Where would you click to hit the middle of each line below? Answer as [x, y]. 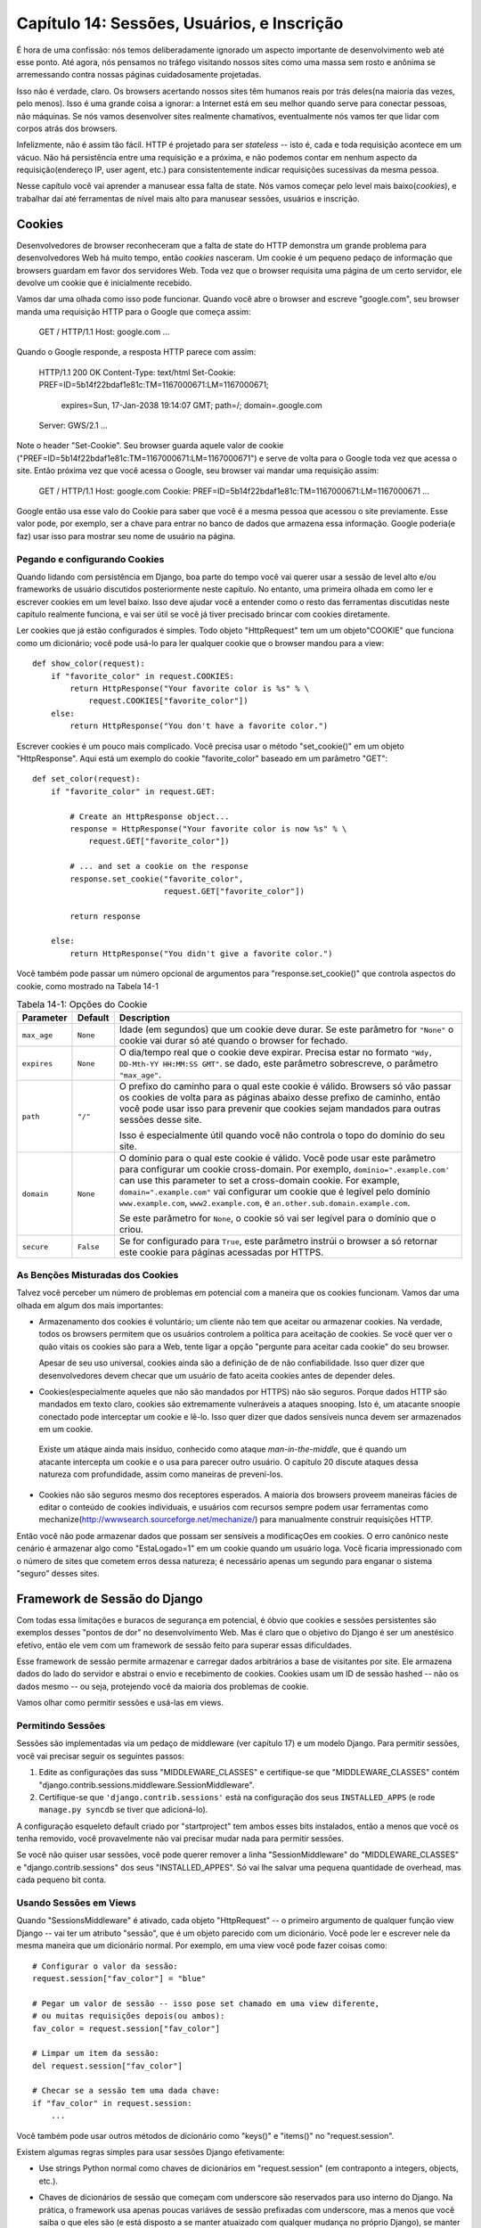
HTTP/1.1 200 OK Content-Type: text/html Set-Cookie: [137, 372]
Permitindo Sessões [61, 1725]
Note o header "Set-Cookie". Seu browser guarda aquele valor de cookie [150, 446]
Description [144, 1018]
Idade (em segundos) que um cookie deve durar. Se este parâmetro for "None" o [286, 1029]
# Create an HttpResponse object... [150, 816]
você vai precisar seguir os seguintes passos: [100, 1756]
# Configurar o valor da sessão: [105, 1966]
